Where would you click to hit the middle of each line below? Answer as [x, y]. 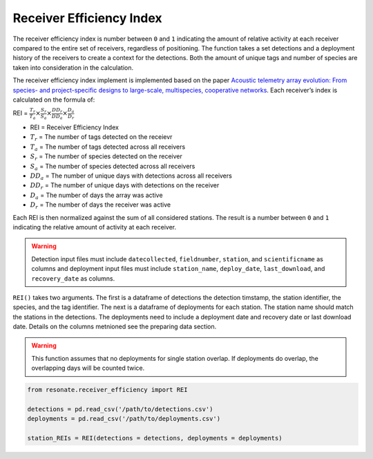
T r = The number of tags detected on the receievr [101, 138]
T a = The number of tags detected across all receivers [108, 147]
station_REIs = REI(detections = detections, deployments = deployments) [155, 438]
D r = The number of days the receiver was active [101, 205]
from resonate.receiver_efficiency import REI [107, 390]
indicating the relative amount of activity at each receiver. [94, 227]
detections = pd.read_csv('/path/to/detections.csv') [120, 409]
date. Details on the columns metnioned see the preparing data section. [115, 327]
